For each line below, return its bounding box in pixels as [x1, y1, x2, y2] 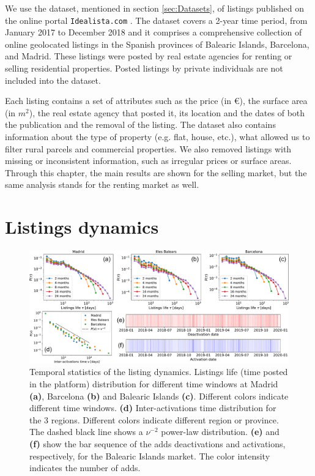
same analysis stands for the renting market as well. [5, 178, 199, 191]
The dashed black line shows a [29, 425, 143, 438]
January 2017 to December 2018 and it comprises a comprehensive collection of [5, 26, 302, 39]
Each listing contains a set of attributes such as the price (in [5, 94, 232, 107]
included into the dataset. [5, 73, 101, 86]
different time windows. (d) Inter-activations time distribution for [29, 401, 276, 414]
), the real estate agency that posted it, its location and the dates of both [29, 106, 305, 119]
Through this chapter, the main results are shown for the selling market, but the [5, 166, 307, 179]
